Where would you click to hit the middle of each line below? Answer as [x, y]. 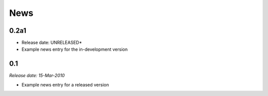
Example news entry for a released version [65, 85]
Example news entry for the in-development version [75, 49]
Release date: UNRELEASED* [52, 43]
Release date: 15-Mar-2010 [37, 76]
